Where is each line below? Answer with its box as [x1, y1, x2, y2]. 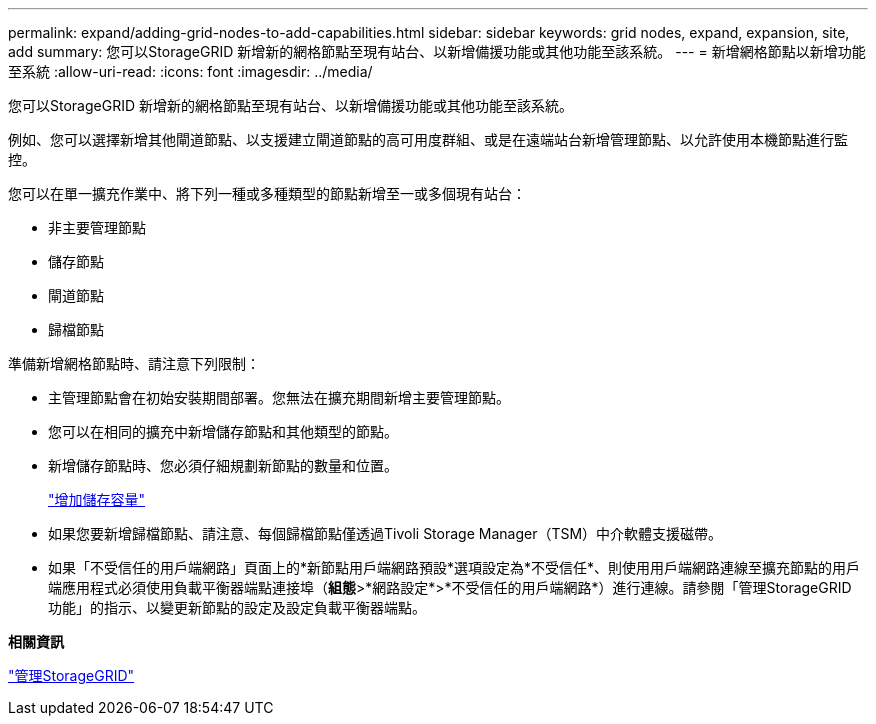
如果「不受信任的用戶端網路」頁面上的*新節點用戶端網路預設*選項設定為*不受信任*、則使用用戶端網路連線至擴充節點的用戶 [48, 559, 861, 576]
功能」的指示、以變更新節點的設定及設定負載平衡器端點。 [48, 599, 426, 616]
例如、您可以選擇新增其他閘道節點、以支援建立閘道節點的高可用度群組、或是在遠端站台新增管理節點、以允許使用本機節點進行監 [8, 131, 848, 148]
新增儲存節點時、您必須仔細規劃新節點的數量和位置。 [48, 457, 398, 474]
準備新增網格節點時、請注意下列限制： [8, 355, 260, 372]
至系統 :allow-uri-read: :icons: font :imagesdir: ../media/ [8, 63, 373, 80]
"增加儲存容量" [48, 491, 146, 508]
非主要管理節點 [48, 219, 146, 236]
